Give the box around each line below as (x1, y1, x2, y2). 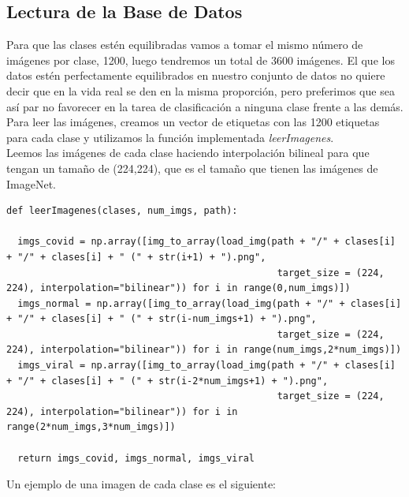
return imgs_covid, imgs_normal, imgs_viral (17, 452, 255, 464)
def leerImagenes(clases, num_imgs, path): (6, 205, 238, 217)
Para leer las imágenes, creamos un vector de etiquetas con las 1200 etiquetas (6, 114, 380, 130)
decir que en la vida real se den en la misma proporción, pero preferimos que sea (6, 82, 395, 99)
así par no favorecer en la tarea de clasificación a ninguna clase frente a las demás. (6, 98, 403, 114)
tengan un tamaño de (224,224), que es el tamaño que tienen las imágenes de (6, 159, 378, 176)
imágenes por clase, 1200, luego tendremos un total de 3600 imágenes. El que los (6, 51, 395, 68)
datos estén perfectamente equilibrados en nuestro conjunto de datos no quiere (6, 67, 385, 84)
